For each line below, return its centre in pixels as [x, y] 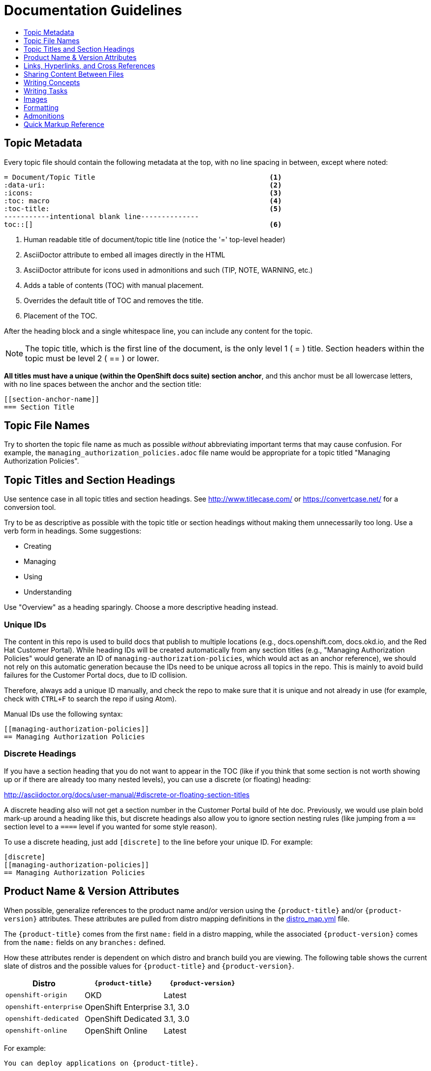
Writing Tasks [46, 91]
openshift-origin [36, 995]
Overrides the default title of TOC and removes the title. [114, 300]
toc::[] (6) [143, 224]
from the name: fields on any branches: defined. [85, 942]
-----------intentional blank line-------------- [102, 216]
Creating [38, 546]
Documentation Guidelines [93, 10]
